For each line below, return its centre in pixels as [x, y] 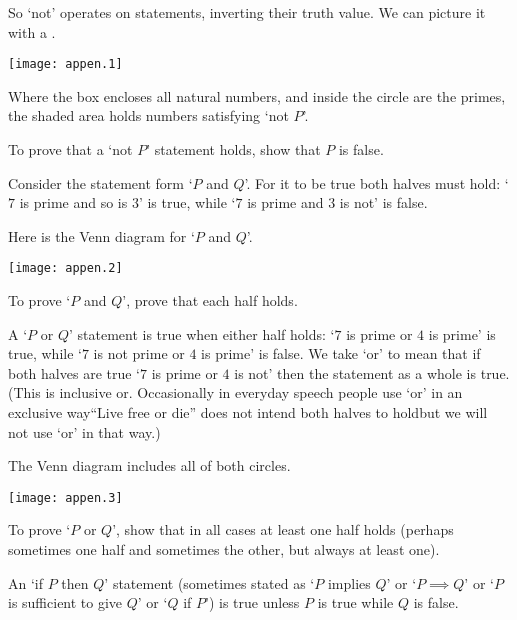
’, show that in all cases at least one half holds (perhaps [283, 529]
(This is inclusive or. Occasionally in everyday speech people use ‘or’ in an [235, 392]
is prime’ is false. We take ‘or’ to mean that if [341, 353]
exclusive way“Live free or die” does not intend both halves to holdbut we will [248, 412]
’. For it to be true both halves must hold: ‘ [376, 182]
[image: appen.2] [65, 268]
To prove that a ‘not [70, 149]
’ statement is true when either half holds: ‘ [201, 333]
